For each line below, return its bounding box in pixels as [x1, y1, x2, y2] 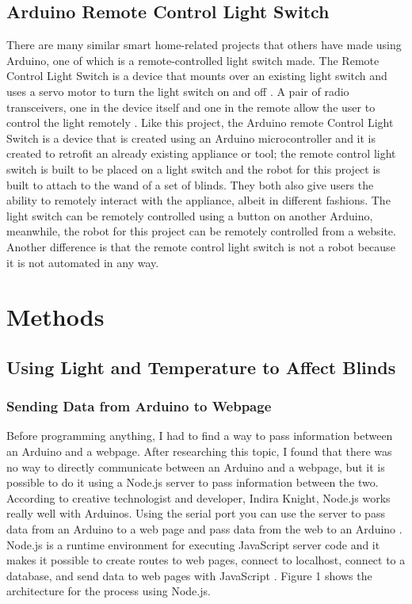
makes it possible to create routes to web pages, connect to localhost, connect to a [6, 552, 406, 568]
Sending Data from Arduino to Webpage [6, 396, 272, 416]
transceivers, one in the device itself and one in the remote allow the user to [6, 98, 376, 115]
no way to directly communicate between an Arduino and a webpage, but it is [6, 458, 385, 475]
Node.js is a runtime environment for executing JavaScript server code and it [6, 536, 380, 552]
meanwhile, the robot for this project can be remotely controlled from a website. [6, 223, 396, 239]
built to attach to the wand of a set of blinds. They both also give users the [6, 176, 374, 193]
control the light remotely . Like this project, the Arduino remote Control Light [6, 114, 394, 131]
